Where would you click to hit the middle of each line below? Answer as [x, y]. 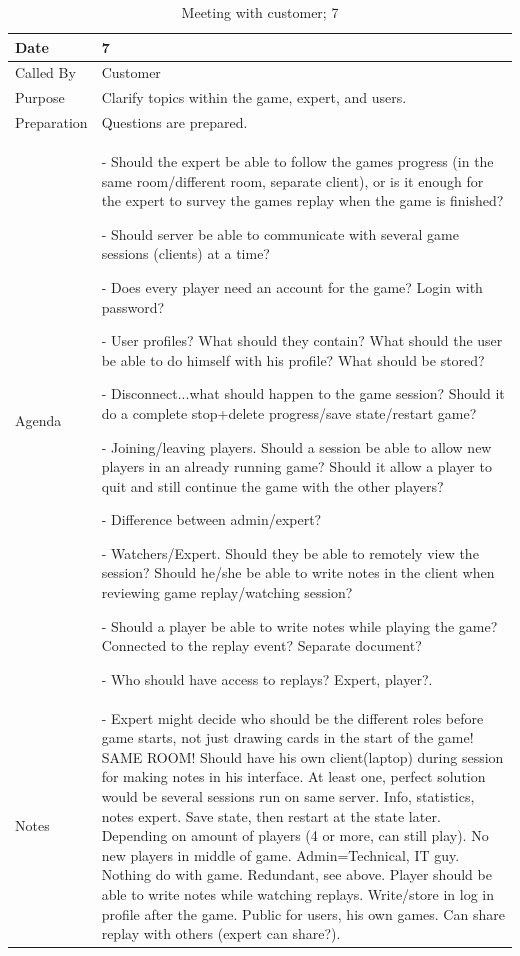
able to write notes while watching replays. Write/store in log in [298, 894]
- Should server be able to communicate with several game [280, 233]
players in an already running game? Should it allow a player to [296, 466]
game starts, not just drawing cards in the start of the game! [287, 737]
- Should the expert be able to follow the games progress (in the [297, 160]
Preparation [51, 122]
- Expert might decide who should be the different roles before [292, 717]
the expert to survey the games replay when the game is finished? [302, 200]
